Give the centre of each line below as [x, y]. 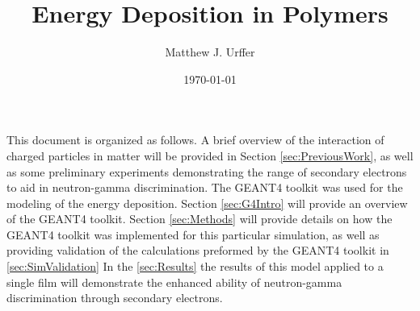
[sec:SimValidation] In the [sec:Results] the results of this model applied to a [195, 266]
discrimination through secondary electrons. [115, 298]
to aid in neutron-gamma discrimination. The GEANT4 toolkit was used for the [205, 187]
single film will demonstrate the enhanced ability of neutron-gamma [174, 282]
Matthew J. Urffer [210, 52]
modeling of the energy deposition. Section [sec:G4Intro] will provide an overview [207, 203]
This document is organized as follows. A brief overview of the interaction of [195, 140]
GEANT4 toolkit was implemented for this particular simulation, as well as [193, 234]
